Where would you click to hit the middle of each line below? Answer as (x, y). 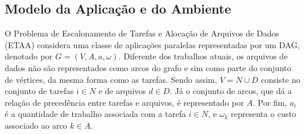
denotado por (29, 56)
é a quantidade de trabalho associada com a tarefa (95, 114)
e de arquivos (122, 91)
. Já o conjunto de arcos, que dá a (231, 91)
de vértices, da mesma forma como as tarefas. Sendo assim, (111, 79)
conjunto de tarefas (39, 91)
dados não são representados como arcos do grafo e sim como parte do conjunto (148, 67)
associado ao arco (36, 125)
